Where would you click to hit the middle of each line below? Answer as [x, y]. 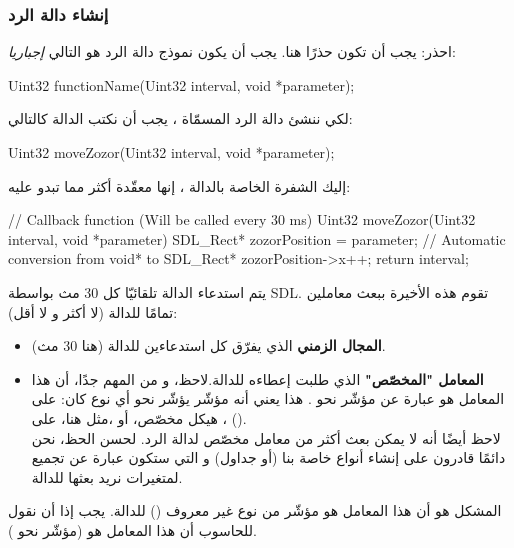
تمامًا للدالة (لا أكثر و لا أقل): [93, 311]
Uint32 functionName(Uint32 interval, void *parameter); [181, 84]
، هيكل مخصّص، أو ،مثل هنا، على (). [139, 417]
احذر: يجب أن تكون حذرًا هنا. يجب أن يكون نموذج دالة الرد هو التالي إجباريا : [232, 51]
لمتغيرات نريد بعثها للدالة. [107, 476]
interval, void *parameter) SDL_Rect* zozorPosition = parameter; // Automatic [257, 238]
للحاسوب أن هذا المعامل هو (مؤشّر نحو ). [132, 529]
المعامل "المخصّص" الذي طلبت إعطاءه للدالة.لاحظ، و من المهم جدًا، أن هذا [257, 378]
